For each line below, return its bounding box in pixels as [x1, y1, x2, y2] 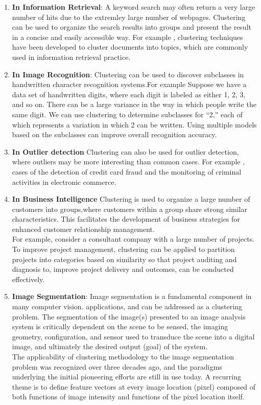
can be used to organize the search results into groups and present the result [12, 22, 251, 32]
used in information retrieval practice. [12, 51, 131, 62]
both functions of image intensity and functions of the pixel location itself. [12, 391, 245, 402]
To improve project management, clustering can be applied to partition [12, 244, 235, 254]
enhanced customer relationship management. [12, 223, 155, 234]
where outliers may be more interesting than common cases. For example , [12, 156, 245, 167]
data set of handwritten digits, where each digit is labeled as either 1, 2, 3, [12, 89, 246, 99]
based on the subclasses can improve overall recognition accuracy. [12, 129, 217, 140]
